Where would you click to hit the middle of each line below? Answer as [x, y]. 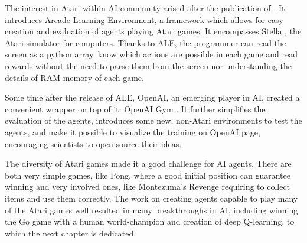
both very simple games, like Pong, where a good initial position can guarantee [148, 175]
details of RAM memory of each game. [74, 77]
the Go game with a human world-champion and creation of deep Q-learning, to [150, 221]
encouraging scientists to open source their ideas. [93, 143]
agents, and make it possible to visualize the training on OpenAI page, [133, 132]
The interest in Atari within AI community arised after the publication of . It [145, 8]
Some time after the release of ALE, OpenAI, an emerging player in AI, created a [152, 97]
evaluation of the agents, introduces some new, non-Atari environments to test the [153, 120]
